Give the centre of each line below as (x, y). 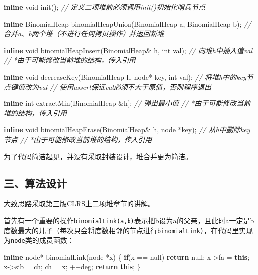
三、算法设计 (35, 183)
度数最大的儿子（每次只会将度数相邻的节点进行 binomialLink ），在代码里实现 (128, 230)
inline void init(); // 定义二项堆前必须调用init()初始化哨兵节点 (105, 7)
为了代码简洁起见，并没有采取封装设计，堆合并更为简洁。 (98, 156)
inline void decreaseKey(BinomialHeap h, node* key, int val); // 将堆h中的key (125, 76)
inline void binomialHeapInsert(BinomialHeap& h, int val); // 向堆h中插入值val (128, 50)
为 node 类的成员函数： (39, 240)
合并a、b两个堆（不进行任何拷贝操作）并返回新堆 (84, 34)
